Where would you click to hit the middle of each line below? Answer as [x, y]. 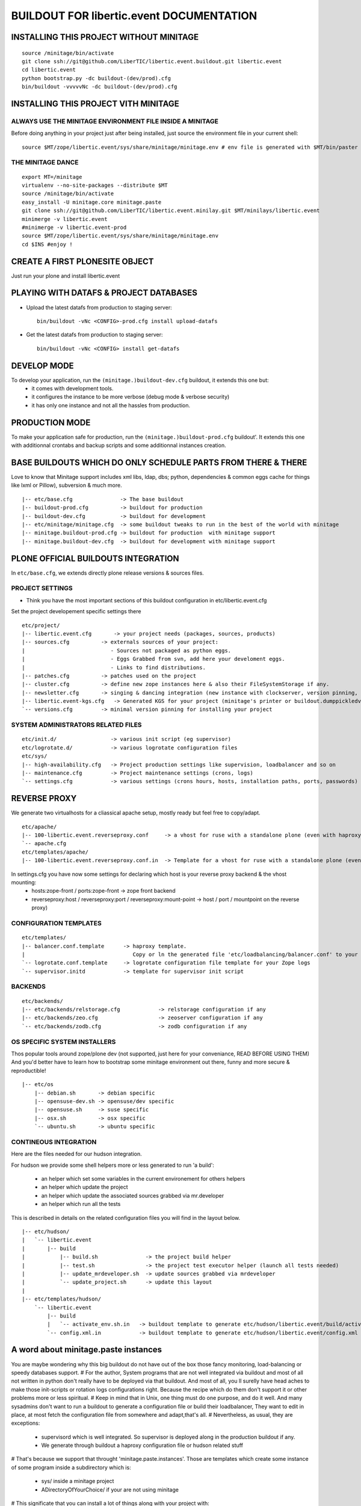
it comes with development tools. [73, 389]
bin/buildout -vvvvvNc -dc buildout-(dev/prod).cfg [100, 87]
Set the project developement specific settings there [76, 611]
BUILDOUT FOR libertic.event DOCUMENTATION [134, 16]
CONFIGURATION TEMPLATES [56, 923]
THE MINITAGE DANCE [45, 163]
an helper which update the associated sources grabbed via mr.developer [133, 1195]
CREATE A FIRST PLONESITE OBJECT [82, 261]
